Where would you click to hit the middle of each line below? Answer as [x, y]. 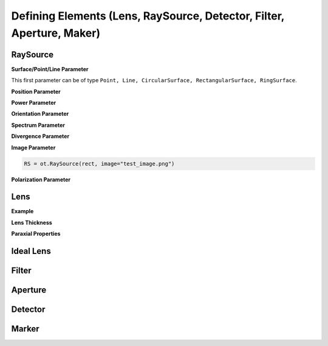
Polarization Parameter [41, 179]
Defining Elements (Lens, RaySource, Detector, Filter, [148, 16]
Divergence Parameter [40, 136]
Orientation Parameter [40, 114]
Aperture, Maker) [56, 33]
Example [22, 211]
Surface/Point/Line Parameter [50, 69]
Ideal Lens [31, 251]
